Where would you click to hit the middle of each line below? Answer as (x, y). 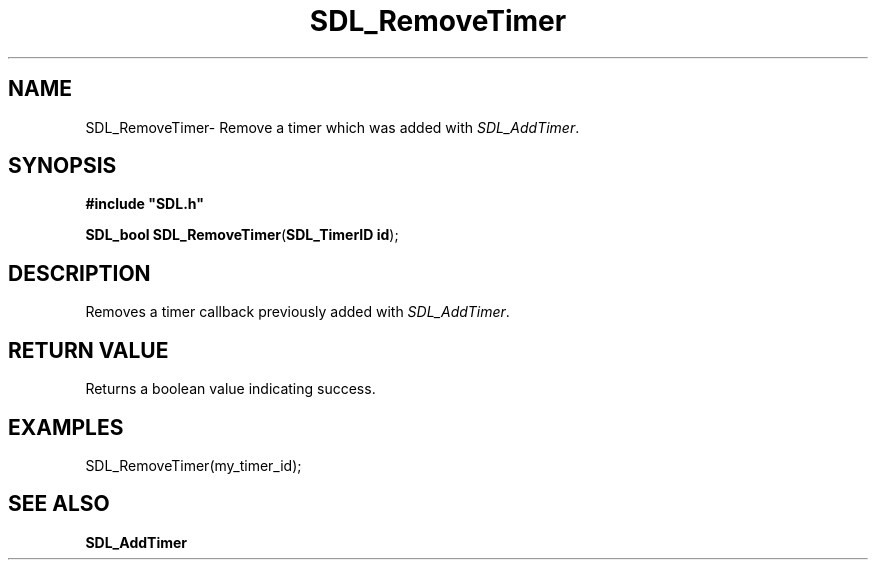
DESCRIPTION (79, 273)
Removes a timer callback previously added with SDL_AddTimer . (297, 312)
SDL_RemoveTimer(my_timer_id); (193, 465)
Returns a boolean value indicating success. (230, 389)
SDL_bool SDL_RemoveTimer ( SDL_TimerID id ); (242, 235)
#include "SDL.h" (144, 204)
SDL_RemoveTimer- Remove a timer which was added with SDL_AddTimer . (332, 127)
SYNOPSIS (62, 166)
